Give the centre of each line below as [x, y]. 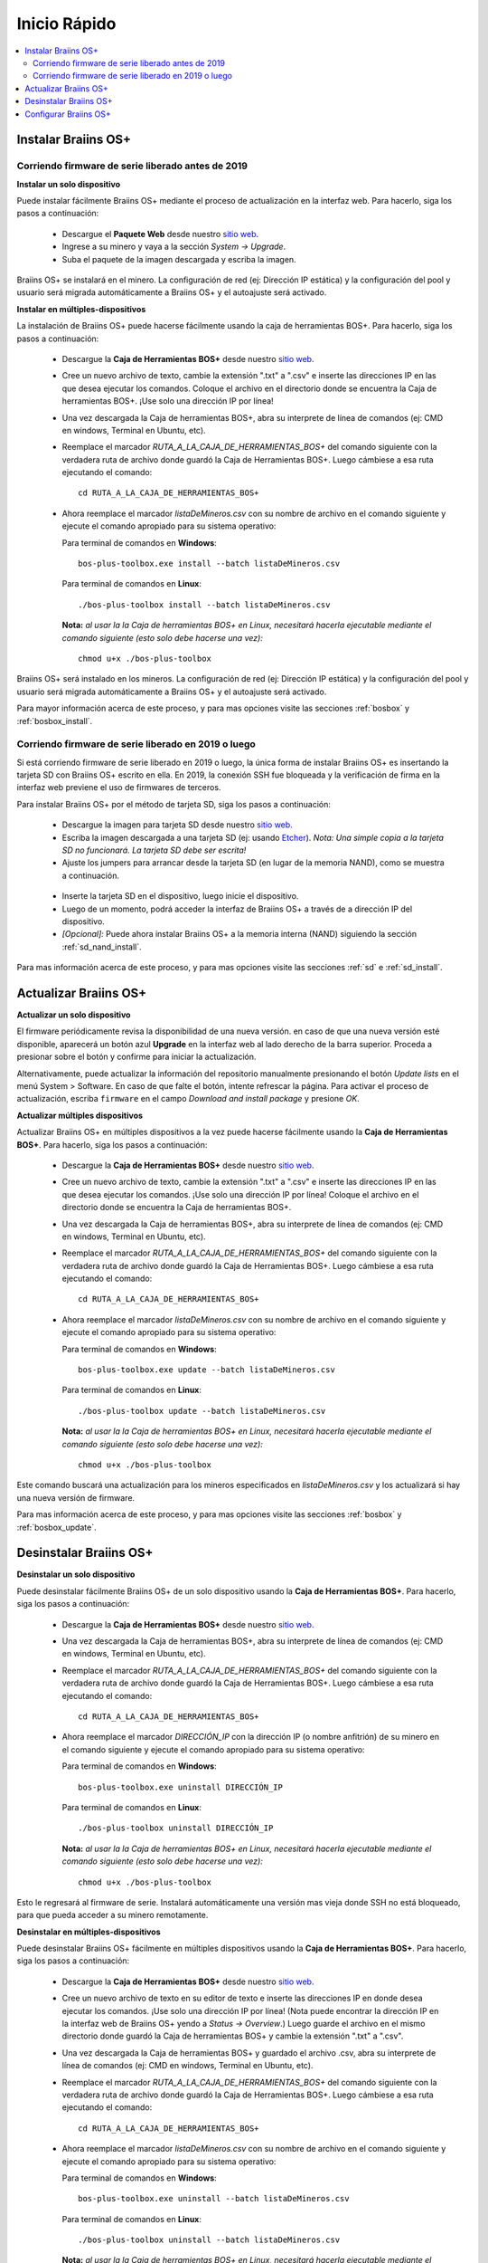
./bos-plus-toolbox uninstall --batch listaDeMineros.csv [209, 2240]
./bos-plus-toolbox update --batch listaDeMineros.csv [202, 1411]
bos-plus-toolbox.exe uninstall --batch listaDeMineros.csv [214, 2199]
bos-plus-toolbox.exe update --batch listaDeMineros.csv [207, 1370]
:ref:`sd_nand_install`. [102, 947]
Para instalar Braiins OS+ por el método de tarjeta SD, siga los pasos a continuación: [174, 804]
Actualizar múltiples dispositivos [80, 1115]
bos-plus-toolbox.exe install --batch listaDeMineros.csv [209, 564]
